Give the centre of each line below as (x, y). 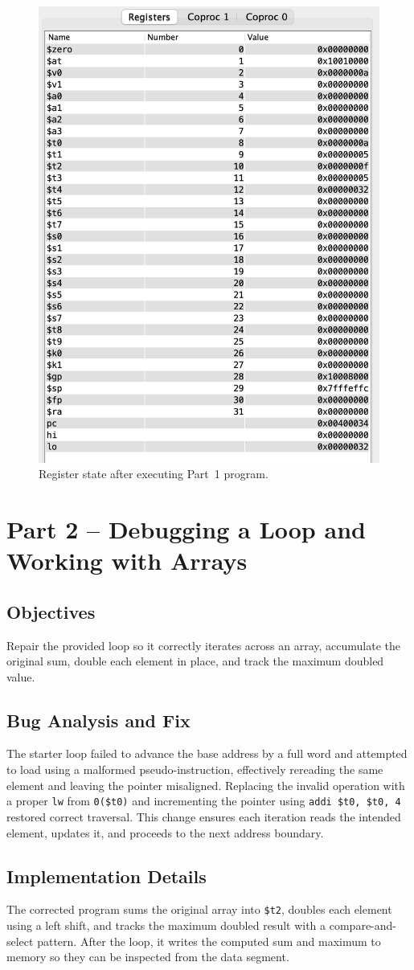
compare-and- (363, 925)
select (20, 941)
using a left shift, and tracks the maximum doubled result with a (166, 925)
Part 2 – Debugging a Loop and (186, 528)
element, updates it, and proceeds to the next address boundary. (165, 832)
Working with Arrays (127, 561)
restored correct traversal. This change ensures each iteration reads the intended (204, 816)
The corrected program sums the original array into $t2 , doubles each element (199, 909)
